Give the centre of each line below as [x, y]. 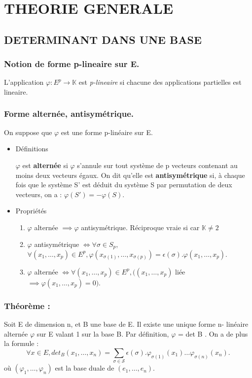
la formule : [21, 343]
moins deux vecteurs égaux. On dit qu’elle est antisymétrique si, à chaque [130, 175]
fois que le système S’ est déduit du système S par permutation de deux [124, 185]
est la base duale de [85, 368]
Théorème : [27, 305]
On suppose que [28, 132]
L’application [24, 82]
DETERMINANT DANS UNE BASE [103, 39]
